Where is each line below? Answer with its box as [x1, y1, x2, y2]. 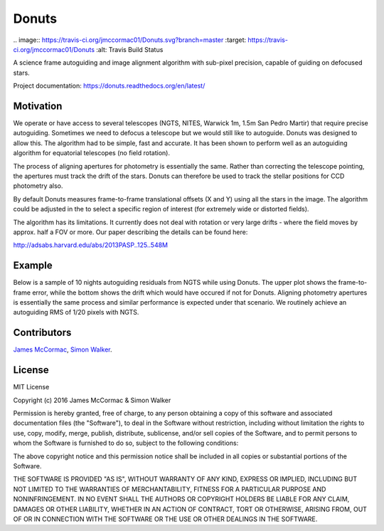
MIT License [13, 383, 50, 391]
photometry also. [13, 182, 63, 190]
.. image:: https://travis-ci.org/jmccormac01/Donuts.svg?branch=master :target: [13, 36, 247, 44]
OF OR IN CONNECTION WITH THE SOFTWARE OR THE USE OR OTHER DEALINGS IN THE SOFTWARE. [13, 515, 318, 523]
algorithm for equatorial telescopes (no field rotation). [13, 149, 171, 157]
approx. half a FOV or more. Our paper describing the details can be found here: [13, 228, 248, 236]
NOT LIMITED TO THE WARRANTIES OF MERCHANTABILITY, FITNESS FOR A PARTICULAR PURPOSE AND [13, 485, 326, 493]
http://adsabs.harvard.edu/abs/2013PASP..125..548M [13, 241, 169, 249]
